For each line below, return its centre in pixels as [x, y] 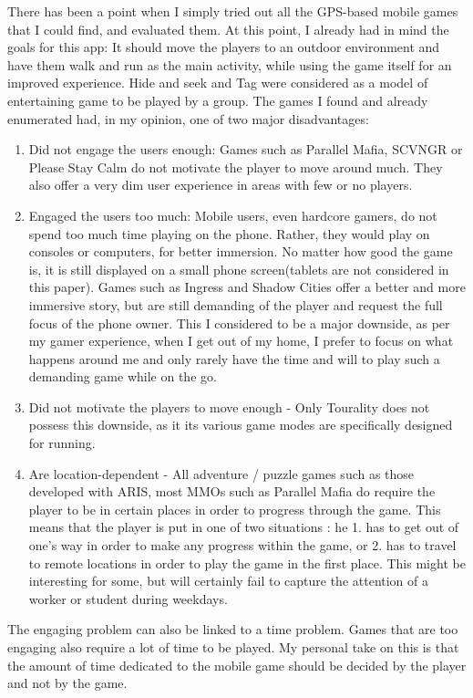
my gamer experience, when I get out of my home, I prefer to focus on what [241, 341]
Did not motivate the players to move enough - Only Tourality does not [229, 406]
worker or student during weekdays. [128, 598]
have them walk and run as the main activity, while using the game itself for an [230, 64]
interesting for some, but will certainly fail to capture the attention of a [229, 581]
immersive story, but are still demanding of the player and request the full [236, 304]
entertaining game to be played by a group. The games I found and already [218, 100]
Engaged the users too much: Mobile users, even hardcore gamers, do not [233, 215]
